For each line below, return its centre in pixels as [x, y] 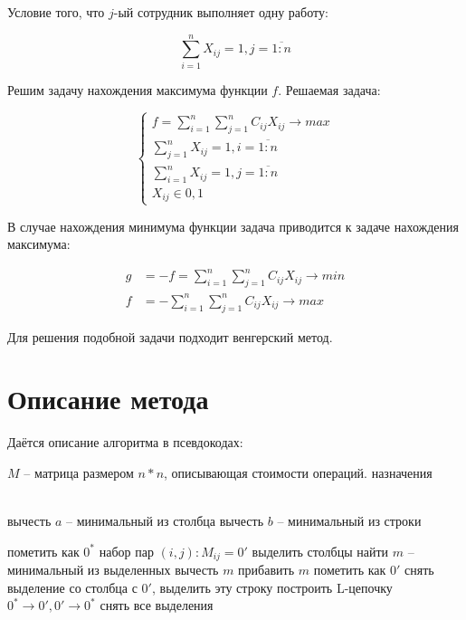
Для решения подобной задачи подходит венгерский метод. [170, 336]
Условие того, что [56, 12]
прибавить [266, 570]
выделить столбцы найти [320, 551]
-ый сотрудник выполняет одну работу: [221, 12]
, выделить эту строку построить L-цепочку [272, 587]
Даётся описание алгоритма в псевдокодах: [125, 442]
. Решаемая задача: [329, 89]
